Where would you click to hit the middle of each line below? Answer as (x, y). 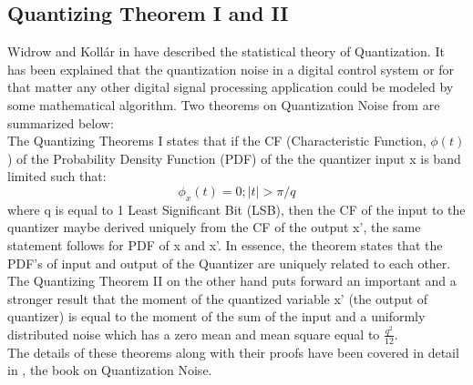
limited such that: (57, 176)
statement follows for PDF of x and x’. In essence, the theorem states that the (225, 244)
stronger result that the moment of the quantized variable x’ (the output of (218, 298)
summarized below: (61, 122)
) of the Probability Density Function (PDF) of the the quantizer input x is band (234, 158)
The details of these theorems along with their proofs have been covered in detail (233, 352)
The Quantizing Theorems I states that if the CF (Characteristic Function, (217, 141)
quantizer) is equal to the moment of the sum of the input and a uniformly (216, 316)
